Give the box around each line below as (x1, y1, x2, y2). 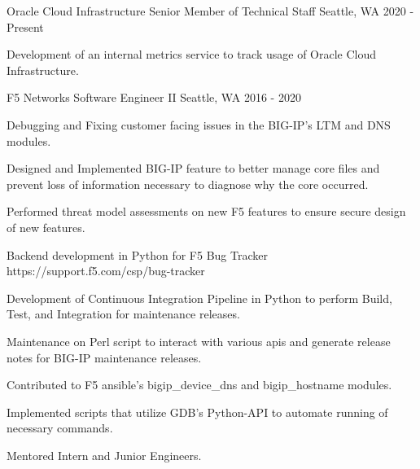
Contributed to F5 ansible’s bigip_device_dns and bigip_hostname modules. (7, 376, 392, 393)
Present (7, 18, 44, 35)
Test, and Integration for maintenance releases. (7, 305, 240, 322)
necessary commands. (7, 419, 113, 436)
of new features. (7, 218, 85, 235)
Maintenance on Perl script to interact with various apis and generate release (7, 332, 391, 349)
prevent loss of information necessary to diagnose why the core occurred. (7, 175, 369, 192)
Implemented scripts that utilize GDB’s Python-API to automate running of (7, 403, 388, 420)
